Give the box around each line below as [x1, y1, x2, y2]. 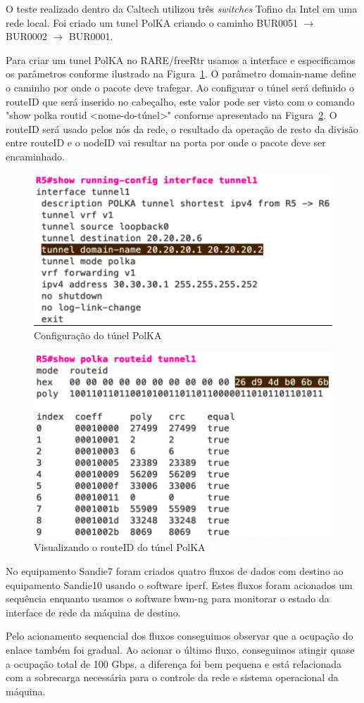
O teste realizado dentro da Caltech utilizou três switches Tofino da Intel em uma [6, 1, 358, 15]
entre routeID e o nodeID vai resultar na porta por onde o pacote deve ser [6, 135, 326, 150]
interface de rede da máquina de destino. [6, 604, 181, 619]
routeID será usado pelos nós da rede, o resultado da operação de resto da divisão [6, 121, 358, 136]
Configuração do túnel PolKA [34, 328, 162, 343]
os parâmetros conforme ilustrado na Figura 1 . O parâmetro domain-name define [6, 66, 356, 81]
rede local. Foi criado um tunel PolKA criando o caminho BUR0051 [6, 15, 299, 30]
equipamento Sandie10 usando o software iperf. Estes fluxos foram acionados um [6, 577, 353, 592]
